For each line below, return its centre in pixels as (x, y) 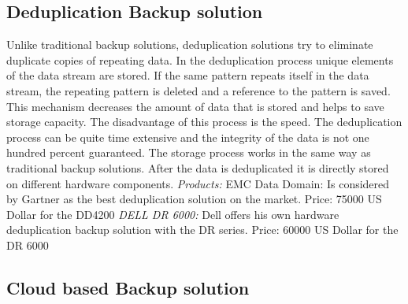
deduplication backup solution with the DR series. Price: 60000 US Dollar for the (202, 230)
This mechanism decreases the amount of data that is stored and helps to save (195, 106)
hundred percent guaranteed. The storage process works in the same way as (189, 152)
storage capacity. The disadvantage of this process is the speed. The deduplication (204, 122)
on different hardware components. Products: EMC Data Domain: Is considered (198, 183)
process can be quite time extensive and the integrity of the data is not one (188, 137)
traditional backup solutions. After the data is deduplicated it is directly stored (198, 167)
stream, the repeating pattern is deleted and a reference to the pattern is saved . (198, 90)
